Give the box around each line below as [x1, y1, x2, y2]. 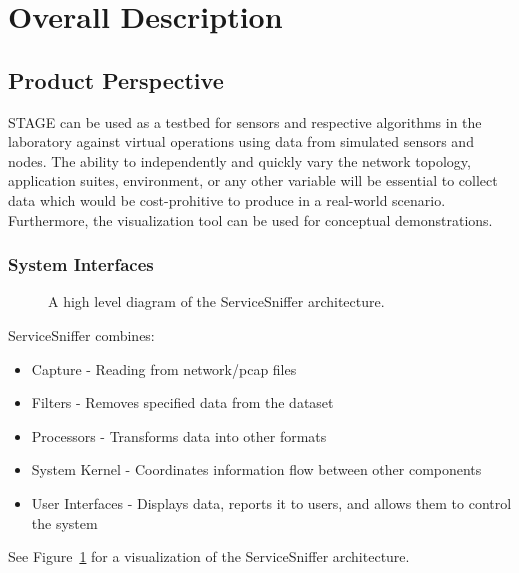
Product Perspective [8, 64, 224, 95]
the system [31, 512, 98, 533]
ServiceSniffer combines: [8, 324, 155, 345]
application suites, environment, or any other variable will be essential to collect [8, 170, 498, 191]
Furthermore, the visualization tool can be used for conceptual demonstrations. [8, 209, 493, 230]
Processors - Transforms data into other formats [31, 425, 327, 446]
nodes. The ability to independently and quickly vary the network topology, [8, 150, 471, 171]
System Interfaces [8, 252, 154, 277]
